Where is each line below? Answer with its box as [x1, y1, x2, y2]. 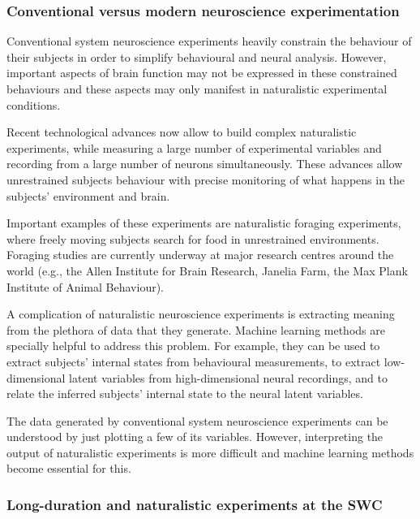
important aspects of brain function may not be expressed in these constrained [6, 64, 397, 81]
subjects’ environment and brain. [6, 187, 170, 204]
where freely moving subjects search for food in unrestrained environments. [6, 230, 379, 247]
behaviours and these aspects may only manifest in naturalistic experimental [6, 80, 388, 97]
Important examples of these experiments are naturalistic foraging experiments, [6, 214, 401, 231]
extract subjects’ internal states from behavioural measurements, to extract [6, 352, 381, 370]
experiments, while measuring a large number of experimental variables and [6, 139, 382, 156]
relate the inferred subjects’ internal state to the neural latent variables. [6, 385, 363, 402]
